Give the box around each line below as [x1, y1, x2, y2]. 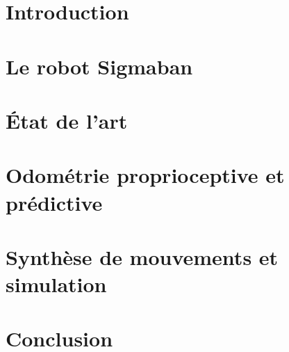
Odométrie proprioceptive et [6, 161, 285, 189]
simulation [6, 270, 107, 298]
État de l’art [6, 106, 128, 134]
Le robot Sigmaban [6, 51, 193, 80]
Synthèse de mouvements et [6, 242, 279, 271]
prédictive [6, 188, 103, 216]
